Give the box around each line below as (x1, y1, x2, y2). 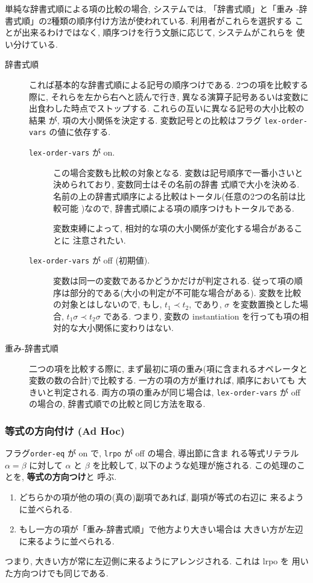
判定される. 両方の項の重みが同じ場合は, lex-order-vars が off (54, 385, 300, 398)
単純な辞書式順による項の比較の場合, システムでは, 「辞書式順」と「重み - (5, 2, 299, 14)
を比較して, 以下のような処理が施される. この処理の (92, 458, 297, 471)
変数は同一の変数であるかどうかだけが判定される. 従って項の (53, 274, 294, 286)
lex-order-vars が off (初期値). (29, 254, 150, 266)
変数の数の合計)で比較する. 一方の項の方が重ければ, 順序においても (29, 374, 296, 386)
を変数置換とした (232, 298, 300, 310)
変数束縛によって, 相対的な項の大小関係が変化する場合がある (53, 222, 294, 235)
